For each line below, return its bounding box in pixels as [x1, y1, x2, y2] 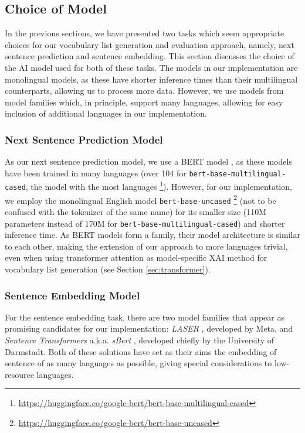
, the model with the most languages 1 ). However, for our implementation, [25, 179, 292, 193]
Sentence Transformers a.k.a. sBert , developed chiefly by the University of [5, 334, 274, 346]
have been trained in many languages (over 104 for [5, 166, 187, 179]
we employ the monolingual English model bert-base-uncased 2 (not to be [5, 192, 276, 206]
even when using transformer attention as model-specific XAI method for [5, 251, 267, 264]
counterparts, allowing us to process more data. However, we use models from [5, 84, 284, 97]
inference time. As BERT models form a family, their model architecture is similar [5, 229, 300, 241]
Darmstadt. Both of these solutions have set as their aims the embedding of [5, 345, 277, 357]
